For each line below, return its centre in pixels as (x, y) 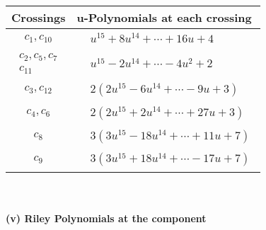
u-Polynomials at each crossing (164, 17)
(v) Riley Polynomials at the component (106, 218)
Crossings (39, 17)
